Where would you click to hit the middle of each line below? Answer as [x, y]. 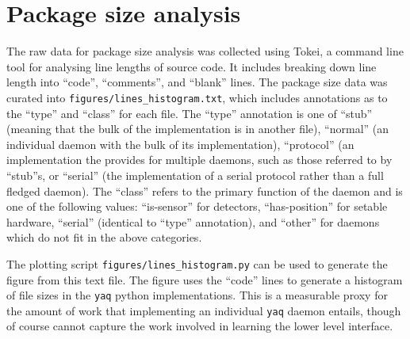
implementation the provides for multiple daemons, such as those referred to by [199, 160]
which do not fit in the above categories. [104, 237]
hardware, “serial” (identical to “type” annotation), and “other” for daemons [193, 221]
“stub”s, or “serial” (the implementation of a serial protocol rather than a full [195, 175]
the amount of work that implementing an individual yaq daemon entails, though [204, 310]
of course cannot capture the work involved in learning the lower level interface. [200, 326]
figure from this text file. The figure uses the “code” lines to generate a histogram [205, 279]
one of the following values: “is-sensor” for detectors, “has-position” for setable [197, 206]
